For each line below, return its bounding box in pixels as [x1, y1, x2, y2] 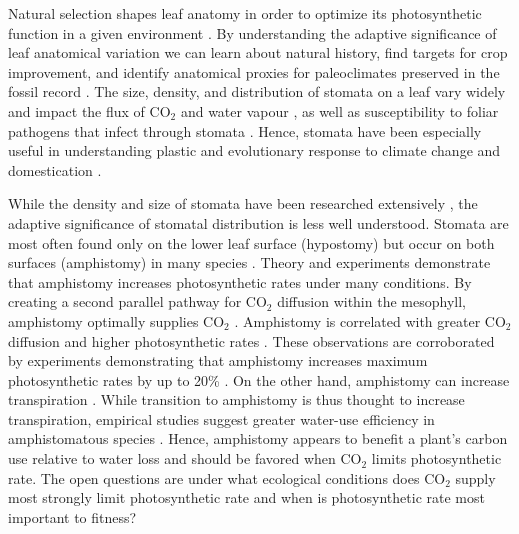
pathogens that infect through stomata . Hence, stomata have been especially [8, 120, 482, 141]
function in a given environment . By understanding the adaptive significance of [8, 22, 497, 43]
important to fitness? [8, 506, 137, 527]
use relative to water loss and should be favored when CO [8, 448, 362, 469]
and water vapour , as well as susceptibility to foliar [180, 100, 499, 121]
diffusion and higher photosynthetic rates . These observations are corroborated [8, 330, 495, 351]
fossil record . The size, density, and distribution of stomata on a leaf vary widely [8, 81, 506, 102]
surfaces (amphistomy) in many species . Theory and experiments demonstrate [8, 252, 491, 273]
